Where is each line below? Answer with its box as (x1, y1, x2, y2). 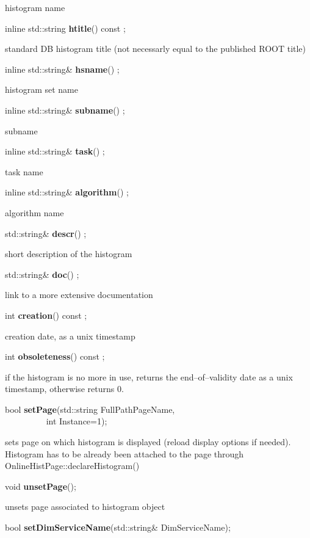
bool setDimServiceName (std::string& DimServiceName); (5, 521, 231, 534)
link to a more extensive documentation (5, 288, 153, 301)
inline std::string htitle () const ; (5, 21, 126, 34)
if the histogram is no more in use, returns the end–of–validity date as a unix (5, 370, 293, 383)
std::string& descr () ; (5, 227, 87, 239)
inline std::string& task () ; (5, 145, 105, 158)
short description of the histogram (5, 247, 132, 260)
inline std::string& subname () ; (5, 103, 125, 116)
